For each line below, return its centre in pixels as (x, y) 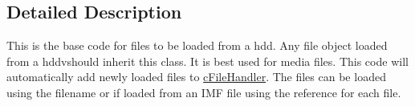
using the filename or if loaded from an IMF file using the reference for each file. (204, 92)
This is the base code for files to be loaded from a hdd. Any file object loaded (197, 45)
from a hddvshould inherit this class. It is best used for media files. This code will (207, 61)
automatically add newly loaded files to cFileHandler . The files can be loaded (196, 77)
